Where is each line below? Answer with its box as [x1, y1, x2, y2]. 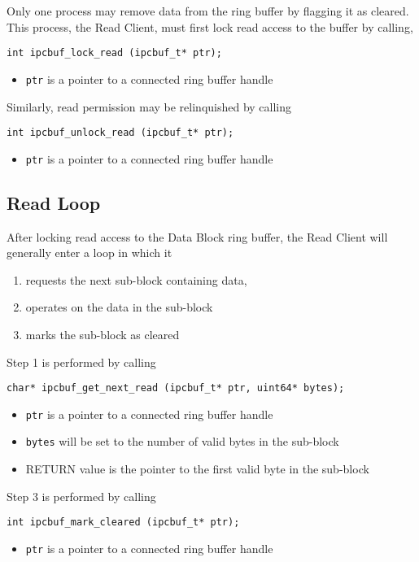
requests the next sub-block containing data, [25, 271, 247, 288]
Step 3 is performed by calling [7, 487, 156, 504]
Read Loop [7, 190, 101, 215]
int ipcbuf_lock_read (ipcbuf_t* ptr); [7, 47, 222, 59]
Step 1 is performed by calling [7, 353, 156, 370]
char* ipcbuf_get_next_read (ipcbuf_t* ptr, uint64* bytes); [7, 382, 345, 394]
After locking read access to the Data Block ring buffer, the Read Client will [7, 228, 388, 245]
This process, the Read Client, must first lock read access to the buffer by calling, [7, 18, 413, 35]
